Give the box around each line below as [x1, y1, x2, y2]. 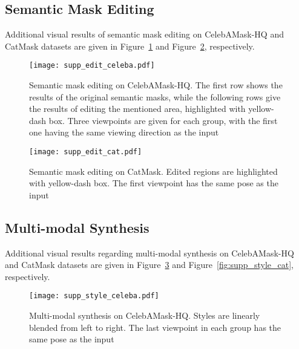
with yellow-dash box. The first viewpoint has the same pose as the [29, 177, 278, 189]
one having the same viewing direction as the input [29, 126, 219, 139]
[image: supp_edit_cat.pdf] [29, 148, 142, 157]
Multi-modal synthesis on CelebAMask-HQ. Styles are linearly [29, 309, 260, 322]
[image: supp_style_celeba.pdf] [29, 292, 159, 301]
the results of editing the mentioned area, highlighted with [29, 102, 246, 115]
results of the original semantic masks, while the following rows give [29, 90, 281, 103]
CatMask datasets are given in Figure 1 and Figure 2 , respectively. [5, 39, 255, 52]
